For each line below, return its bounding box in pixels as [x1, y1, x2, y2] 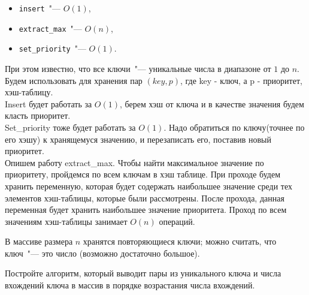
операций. [159, 215, 195, 227]
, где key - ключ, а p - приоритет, [180, 74, 302, 86]
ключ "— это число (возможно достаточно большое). [5, 246, 200, 259]
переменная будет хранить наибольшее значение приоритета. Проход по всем [5, 203, 287, 216]
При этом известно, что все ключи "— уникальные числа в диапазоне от [5, 62, 271, 74]
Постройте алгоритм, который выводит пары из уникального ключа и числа [5, 267, 281, 279]
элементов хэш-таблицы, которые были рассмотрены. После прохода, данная [5, 191, 284, 204]
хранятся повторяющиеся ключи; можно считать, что [83, 235, 277, 248]
